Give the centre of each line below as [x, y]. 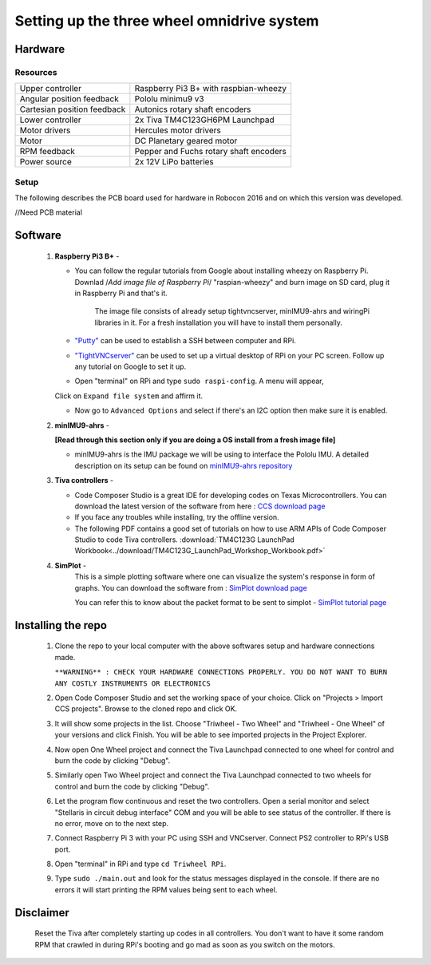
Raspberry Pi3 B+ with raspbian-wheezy [211, 89]
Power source [45, 162]
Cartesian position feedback [73, 109]
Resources [36, 72]
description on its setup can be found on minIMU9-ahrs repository [184, 465]
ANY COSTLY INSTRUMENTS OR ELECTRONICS [132, 683]
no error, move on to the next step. [112, 823]
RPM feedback [47, 152]
